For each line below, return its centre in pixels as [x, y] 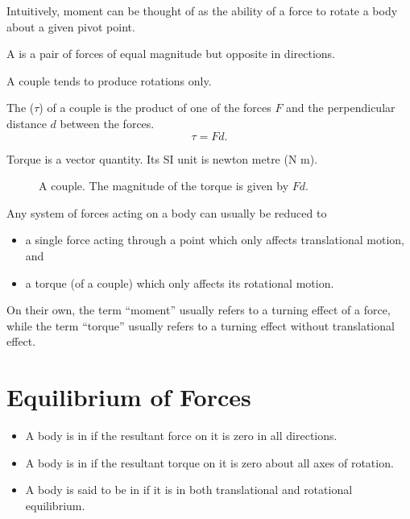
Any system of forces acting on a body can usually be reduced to [167, 212]
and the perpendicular [341, 108]
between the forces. [107, 123]
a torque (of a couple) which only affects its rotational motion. [180, 282]
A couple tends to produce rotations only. [109, 80]
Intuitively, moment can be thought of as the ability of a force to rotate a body [202, 10]
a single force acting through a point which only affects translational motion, [215, 240]
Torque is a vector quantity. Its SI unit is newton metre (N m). [162, 158]
